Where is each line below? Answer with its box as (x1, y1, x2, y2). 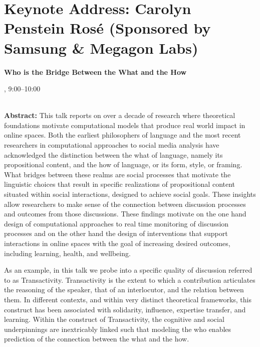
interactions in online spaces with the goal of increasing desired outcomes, (4, 238, 230, 248)
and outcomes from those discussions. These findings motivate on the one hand (4, 208, 246, 219)
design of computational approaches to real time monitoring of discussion (4, 218, 229, 228)
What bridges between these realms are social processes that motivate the (4, 169, 231, 179)
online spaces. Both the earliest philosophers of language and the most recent (4, 130, 241, 140)
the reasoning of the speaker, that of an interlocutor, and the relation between (4, 284, 244, 295)
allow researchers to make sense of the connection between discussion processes (4, 198, 246, 209)
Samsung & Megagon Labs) (4, 37, 198, 58)
